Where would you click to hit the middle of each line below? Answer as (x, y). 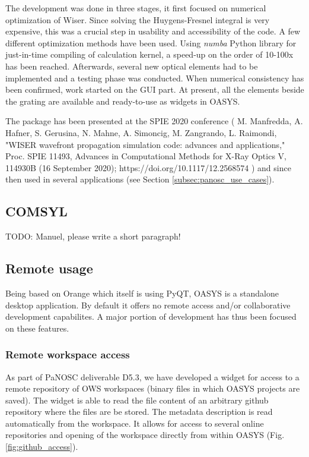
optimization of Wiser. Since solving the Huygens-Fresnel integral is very (138, 19)
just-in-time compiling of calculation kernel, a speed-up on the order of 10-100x (149, 54)
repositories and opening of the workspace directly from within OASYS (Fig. (145, 435)
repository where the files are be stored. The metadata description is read (139, 412)
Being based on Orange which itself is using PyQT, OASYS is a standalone (142, 293)
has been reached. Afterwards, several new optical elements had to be (132, 66)
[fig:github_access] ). (42, 447)
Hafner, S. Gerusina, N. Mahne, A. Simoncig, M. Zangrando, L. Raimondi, (141, 132)
